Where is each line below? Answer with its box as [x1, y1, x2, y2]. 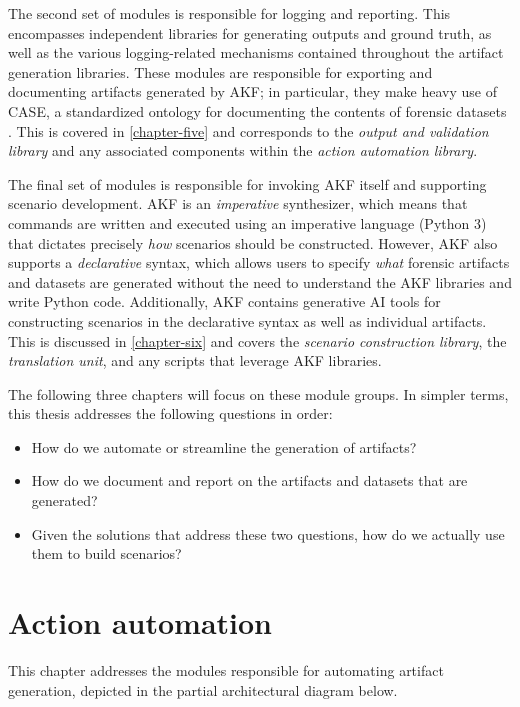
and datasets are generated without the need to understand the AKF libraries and [8, 271, 512, 292]
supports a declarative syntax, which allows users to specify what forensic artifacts [8, 252, 510, 273]
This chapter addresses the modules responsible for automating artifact [8, 659, 444, 680]
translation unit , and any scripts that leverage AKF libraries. [8, 350, 382, 371]
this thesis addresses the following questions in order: [8, 403, 333, 424]
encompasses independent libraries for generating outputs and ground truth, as [8, 22, 492, 43]
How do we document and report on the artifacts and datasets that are [31, 470, 468, 491]
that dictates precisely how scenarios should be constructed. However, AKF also [8, 232, 498, 253]
